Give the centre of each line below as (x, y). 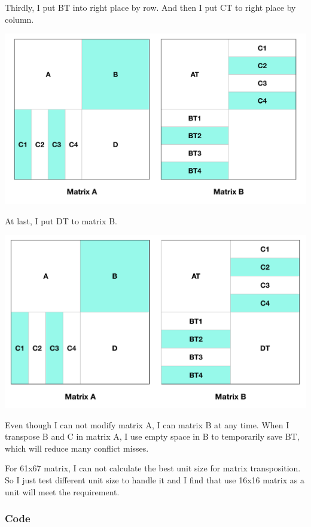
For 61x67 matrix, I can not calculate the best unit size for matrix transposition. (153, 468)
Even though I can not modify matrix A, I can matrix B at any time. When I (147, 424)
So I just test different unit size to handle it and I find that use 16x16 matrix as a (155, 480)
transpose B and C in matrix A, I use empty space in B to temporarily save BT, (152, 436)
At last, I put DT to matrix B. (61, 220)
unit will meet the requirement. (62, 491)
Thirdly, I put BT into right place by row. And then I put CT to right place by (150, 7)
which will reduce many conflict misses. (77, 448)
